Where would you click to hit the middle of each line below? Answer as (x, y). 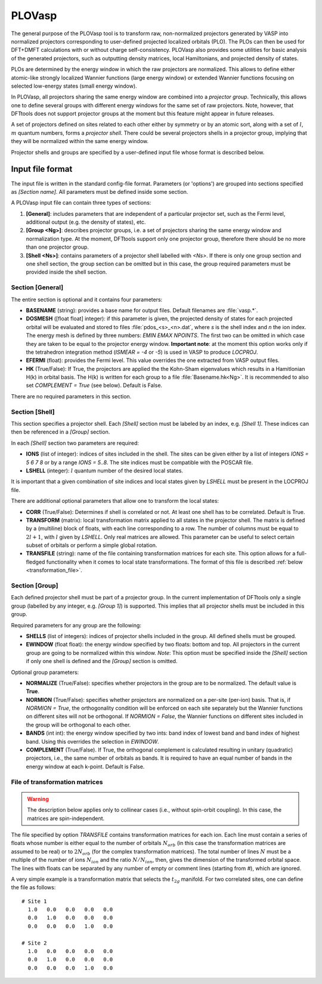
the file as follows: (33, 887)
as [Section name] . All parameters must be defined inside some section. (100, 191)
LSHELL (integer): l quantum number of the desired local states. (105, 471)
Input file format (42, 169)
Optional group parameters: (45, 672)
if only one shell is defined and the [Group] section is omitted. (102, 661)
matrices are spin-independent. (66, 818)
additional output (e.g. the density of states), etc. (86, 222)
